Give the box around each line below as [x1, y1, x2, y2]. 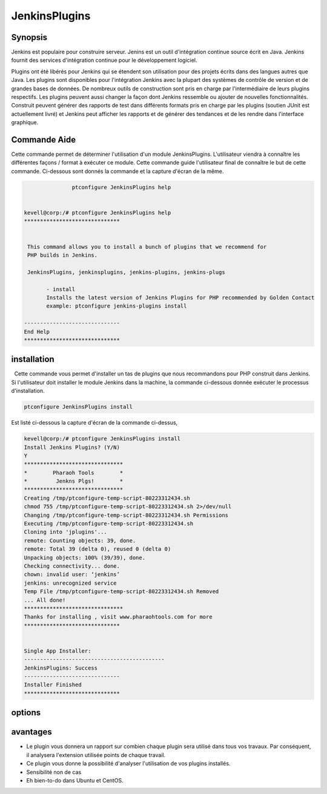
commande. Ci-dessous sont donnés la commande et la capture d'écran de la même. [11, 167, 224, 175]
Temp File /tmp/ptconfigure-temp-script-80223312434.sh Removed [24, 588, 219, 595]
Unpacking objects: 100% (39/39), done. [24, 554, 145, 561]
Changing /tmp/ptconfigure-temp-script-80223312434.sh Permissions [24, 511, 229, 519]
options [11, 707, 41, 718]
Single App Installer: [24, 647, 91, 654]
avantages [11, 727, 53, 737]
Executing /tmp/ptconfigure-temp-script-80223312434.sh [24, 520, 194, 527]
